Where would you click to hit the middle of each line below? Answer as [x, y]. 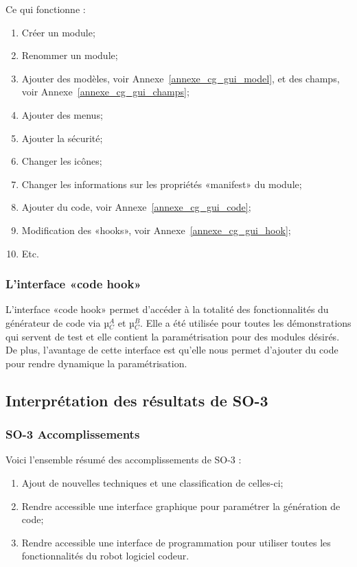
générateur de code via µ [57, 322]
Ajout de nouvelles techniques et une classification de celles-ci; [152, 482]
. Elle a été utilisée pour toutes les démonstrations [246, 322]
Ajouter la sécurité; [62, 138]
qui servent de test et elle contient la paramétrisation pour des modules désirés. [173, 336]
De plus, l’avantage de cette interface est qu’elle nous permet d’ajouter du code [172, 350]
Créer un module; [58, 32]
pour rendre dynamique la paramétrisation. [96, 363]
